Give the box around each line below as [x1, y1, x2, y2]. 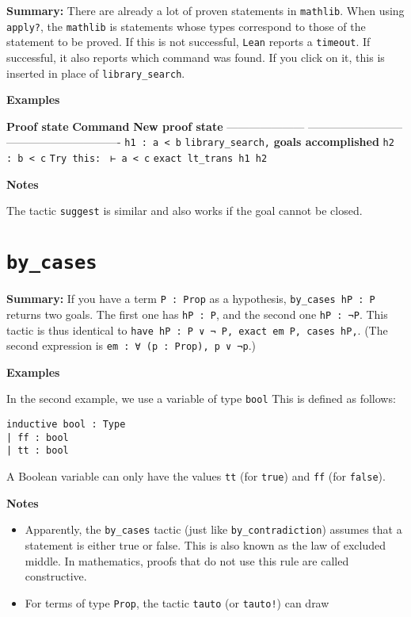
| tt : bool [6, 445, 69, 457]
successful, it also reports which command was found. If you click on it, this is [6, 48, 385, 65]
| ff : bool [6, 431, 69, 443]
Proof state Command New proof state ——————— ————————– [6, 117, 402, 134]
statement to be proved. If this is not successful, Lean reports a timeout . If [6, 33, 371, 50]
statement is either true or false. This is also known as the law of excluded [25, 536, 386, 553]
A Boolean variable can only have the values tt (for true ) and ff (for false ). [6, 468, 386, 485]
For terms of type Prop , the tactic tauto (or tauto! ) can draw [25, 594, 329, 611]
